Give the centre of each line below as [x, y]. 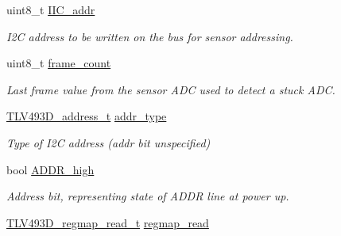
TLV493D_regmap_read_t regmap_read [108, 222]
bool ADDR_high [50, 169]
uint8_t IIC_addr [51, 10]
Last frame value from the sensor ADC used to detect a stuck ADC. [171, 89]
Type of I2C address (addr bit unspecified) [108, 142]
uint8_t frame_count [59, 63]
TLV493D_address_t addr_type [87, 116]
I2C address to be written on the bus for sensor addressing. [150, 36]
